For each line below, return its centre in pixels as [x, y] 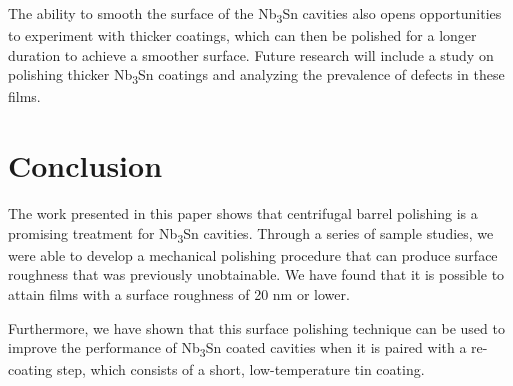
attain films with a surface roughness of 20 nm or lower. [179, 294]
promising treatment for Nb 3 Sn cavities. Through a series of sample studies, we [251, 234]
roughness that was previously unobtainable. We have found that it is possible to [256, 274]
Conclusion [85, 165]
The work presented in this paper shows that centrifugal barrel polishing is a [243, 213]
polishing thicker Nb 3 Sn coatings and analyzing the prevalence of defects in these [256, 76]
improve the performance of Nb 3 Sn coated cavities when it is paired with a [237, 349]
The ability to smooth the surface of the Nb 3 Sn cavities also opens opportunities [255, 14]
